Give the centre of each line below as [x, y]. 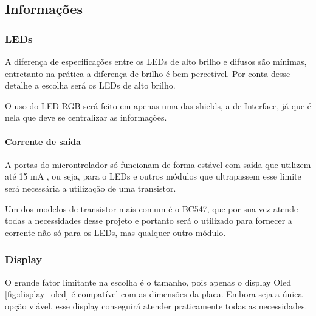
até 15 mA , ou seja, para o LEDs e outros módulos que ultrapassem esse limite [153, 176]
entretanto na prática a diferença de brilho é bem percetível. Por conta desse [148, 73]
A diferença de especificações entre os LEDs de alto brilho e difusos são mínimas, [156, 61]
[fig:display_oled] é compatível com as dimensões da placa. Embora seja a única [154, 294]
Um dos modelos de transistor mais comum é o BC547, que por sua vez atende [152, 208]
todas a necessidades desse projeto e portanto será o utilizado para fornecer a [149, 220]
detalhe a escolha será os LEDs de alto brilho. [90, 85]
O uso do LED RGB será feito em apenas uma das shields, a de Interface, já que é [158, 105]
